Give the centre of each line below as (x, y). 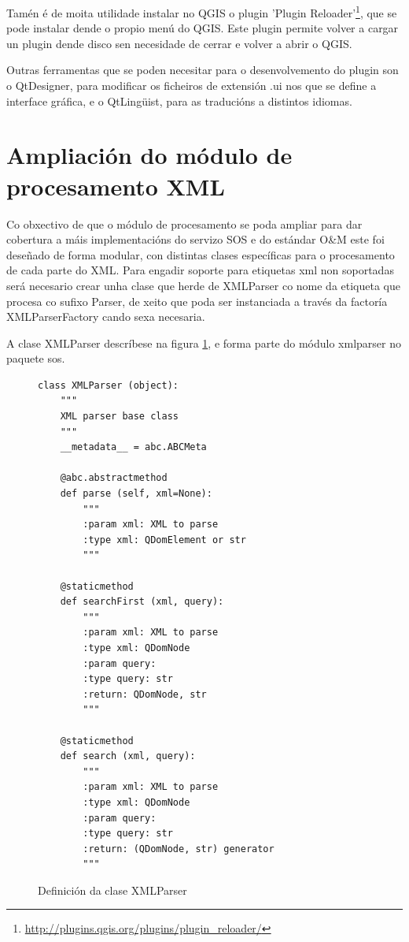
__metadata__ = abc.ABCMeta (133, 447)
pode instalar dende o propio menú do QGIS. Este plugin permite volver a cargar (203, 28)
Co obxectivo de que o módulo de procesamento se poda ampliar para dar (184, 223)
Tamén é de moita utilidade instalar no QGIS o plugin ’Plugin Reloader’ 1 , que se (202, 11)
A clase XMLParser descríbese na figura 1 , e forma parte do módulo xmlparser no (204, 343)
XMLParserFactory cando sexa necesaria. (106, 316)
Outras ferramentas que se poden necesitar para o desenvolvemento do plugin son (203, 70)
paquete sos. (36, 358)
